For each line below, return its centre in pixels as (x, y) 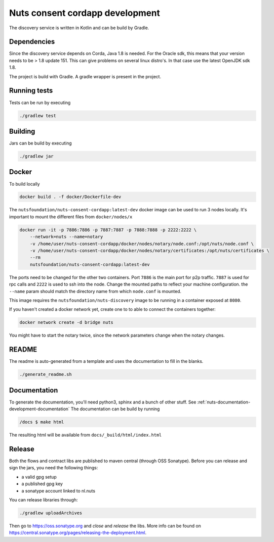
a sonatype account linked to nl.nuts (59, 491)
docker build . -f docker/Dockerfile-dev (70, 197)
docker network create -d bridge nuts (66, 322)
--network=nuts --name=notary (66, 237)
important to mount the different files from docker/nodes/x (71, 217)
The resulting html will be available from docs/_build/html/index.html (85, 435)
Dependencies (32, 42)
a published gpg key (42, 484)
